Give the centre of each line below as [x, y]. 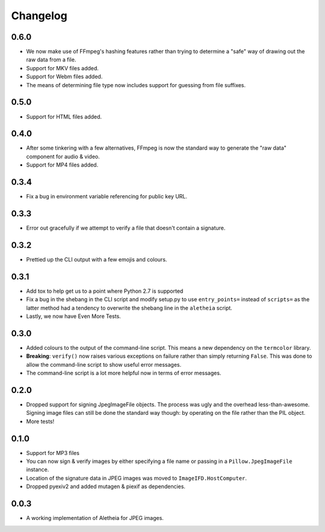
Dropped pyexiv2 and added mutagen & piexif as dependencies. [106, 486]
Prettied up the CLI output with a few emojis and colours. [97, 259]
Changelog [39, 16]
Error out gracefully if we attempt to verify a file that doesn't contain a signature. [126, 228]
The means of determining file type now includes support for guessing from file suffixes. [136, 85]
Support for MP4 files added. [62, 165]
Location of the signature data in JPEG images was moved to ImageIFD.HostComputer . [136, 478]
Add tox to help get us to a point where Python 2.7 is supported [105, 291]
